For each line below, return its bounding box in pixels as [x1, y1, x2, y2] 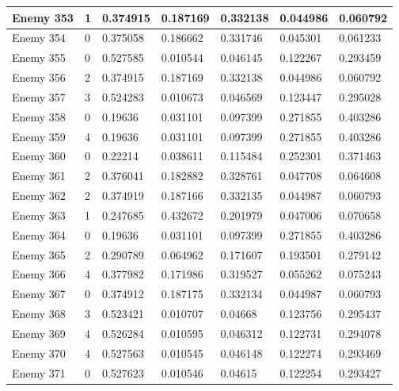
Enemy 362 [12, 187, 66, 204]
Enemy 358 [12, 108, 66, 125]
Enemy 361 [12, 167, 66, 184]
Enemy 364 [12, 226, 66, 243]
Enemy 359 [12, 128, 66, 144]
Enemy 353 [12, 9, 74, 25]
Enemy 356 [12, 69, 66, 86]
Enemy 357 [12, 88, 66, 105]
